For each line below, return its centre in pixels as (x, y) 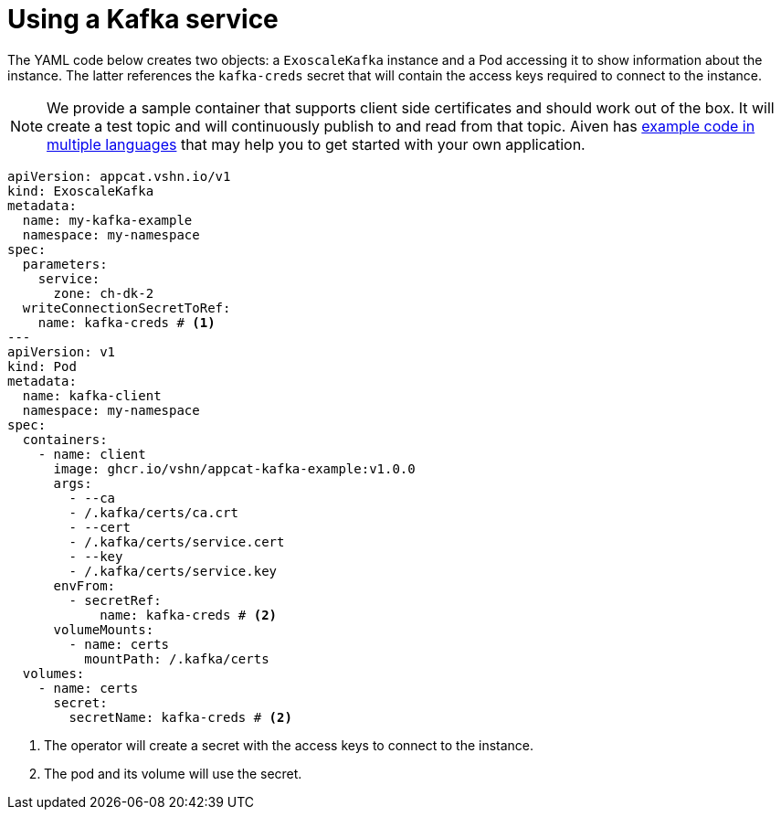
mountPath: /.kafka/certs (177, 658)
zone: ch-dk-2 (104, 293)
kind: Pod (42, 366)
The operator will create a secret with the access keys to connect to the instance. (289, 745)
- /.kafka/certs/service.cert (177, 541)
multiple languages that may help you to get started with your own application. (316, 144)
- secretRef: (115, 600)
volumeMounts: (104, 629)
